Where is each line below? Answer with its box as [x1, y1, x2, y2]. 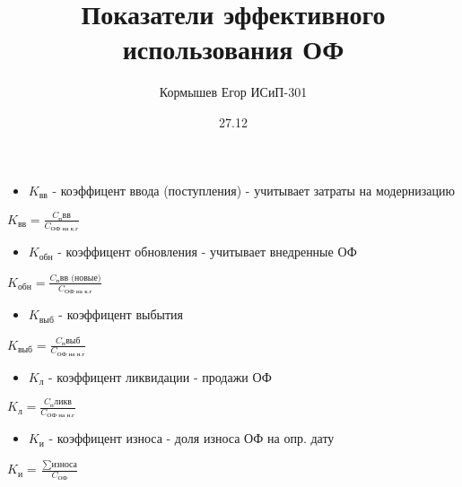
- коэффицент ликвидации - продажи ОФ [48, 367, 272, 386]
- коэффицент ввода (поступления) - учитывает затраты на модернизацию [52, 180, 455, 199]
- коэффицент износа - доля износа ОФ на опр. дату [48, 429, 335, 448]
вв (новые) [59, 273, 101, 283]
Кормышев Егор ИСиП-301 [159, 83, 308, 101]
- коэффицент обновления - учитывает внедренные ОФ [57, 242, 357, 261]
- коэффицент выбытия [58, 305, 183, 324]
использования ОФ [122, 30, 344, 67]
